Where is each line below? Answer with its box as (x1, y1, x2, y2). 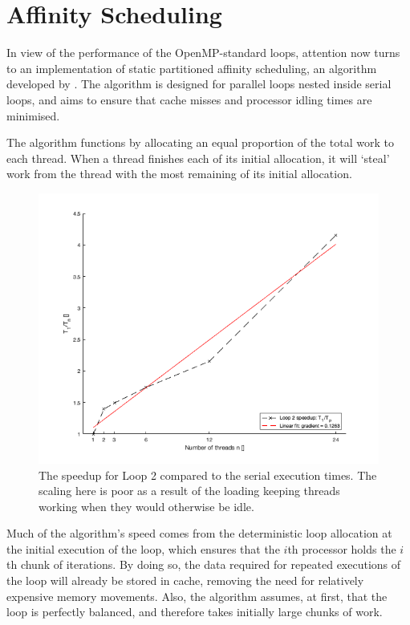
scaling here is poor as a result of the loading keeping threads (39, 482, 340, 499)
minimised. (6, 107, 60, 124)
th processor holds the (287, 540, 396, 557)
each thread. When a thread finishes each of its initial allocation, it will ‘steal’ (6, 149, 390, 166)
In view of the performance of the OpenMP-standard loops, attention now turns (6, 44, 400, 61)
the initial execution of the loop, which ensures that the (6, 540, 280, 557)
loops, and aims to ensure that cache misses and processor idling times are (6, 91, 372, 108)
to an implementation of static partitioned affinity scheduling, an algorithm (6, 59, 377, 76)
